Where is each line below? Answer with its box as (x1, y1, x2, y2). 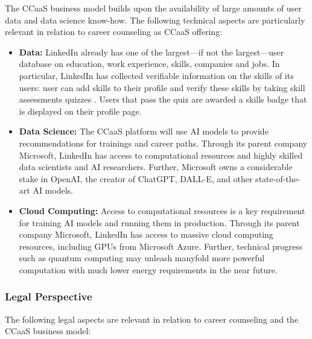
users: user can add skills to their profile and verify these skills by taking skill (19, 81, 305, 93)
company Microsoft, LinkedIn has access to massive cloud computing (19, 228, 273, 241)
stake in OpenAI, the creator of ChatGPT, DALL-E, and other (19, 172, 253, 185)
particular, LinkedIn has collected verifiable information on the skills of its (19, 69, 294, 81)
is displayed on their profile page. (19, 104, 142, 117)
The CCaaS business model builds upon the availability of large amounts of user (5, 2, 302, 14)
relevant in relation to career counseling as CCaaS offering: (5, 25, 223, 38)
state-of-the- (255, 172, 301, 185)
